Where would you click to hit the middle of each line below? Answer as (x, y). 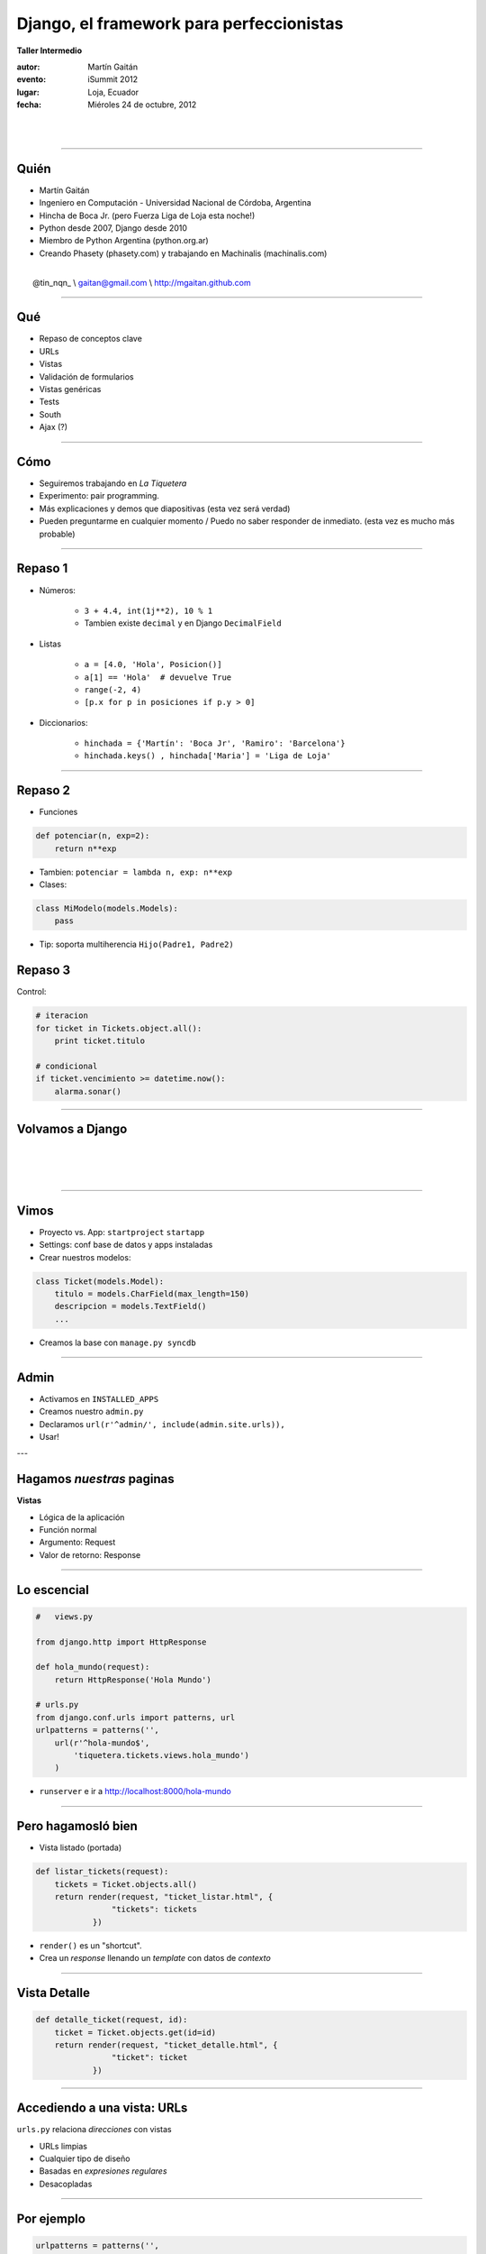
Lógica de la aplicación (82, 1517)
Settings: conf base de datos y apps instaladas (126, 1245)
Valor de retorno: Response (90, 1554)
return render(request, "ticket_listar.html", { (164, 1897)
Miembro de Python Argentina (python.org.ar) (124, 241)
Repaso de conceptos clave (91, 339)
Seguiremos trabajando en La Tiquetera (113, 483)
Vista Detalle (53, 1993)
